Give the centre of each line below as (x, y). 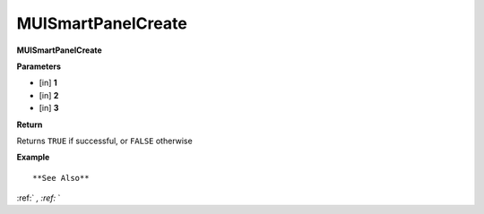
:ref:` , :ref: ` (39, 198)
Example (33, 158)
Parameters (39, 66)
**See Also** (61, 178)
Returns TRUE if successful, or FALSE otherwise (104, 141)
